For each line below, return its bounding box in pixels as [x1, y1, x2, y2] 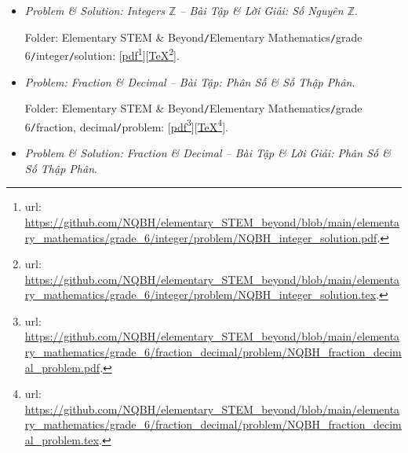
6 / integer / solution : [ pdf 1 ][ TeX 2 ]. [24, 45, 180, 63]
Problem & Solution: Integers [24, 2, 165, 18]
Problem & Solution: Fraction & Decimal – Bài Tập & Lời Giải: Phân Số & [24, 145, 391, 161]
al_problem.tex [24, 432, 99, 448]
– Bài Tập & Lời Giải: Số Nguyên [180, 2, 344, 18]
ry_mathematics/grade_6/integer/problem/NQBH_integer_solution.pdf [24, 229, 377, 245]
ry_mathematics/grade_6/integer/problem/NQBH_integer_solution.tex [24, 286, 377, 303]
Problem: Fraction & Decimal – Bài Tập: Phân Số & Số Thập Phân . [24, 73, 355, 90]
